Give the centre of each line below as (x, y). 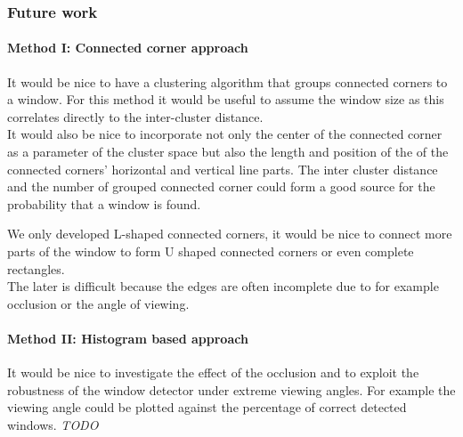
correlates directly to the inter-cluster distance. (135, 116)
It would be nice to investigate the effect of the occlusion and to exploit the (213, 372)
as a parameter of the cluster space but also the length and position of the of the (228, 152)
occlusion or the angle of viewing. (98, 303)
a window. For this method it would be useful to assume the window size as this (226, 99)
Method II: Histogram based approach (128, 338)
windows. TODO (53, 424)
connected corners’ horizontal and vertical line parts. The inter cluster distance (223, 169)
